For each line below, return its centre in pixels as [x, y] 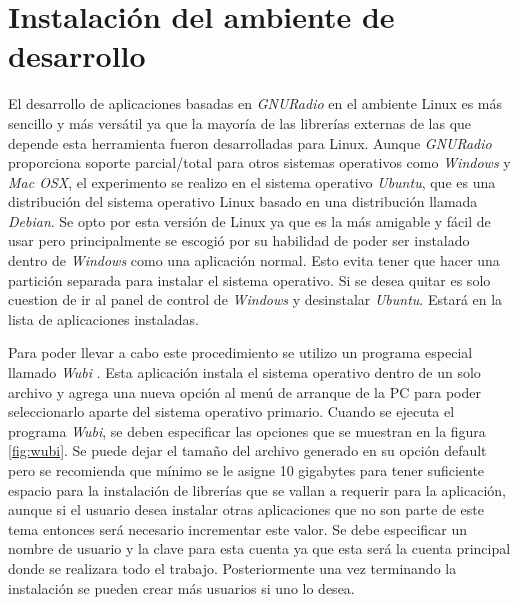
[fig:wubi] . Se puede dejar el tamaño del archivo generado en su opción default [247, 450]
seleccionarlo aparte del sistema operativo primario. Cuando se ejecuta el [231, 411]
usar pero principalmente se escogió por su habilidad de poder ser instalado [239, 240]
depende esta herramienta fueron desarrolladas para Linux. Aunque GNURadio [250, 142]
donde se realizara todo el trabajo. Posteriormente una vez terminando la [232, 567]
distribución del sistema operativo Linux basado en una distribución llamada [243, 201]
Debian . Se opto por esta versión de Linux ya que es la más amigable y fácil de [249, 220]
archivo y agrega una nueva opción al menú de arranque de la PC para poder [244, 391]
